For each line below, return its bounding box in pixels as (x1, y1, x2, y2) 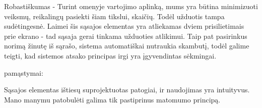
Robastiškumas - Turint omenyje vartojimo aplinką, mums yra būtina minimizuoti (4, 1, 258, 11)
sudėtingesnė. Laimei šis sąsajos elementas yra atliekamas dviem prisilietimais (4, 21, 244, 31)
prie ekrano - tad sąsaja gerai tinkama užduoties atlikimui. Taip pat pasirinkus (4, 30, 247, 41)
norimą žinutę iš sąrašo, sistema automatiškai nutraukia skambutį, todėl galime (4, 40, 249, 51)
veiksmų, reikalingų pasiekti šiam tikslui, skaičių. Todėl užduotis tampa (4, 11, 225, 21)
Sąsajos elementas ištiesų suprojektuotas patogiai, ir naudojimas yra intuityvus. (4, 84, 250, 95)
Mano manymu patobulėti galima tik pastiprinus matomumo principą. (4, 94, 221, 104)
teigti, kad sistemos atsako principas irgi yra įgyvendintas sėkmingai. (4, 50, 217, 61)
